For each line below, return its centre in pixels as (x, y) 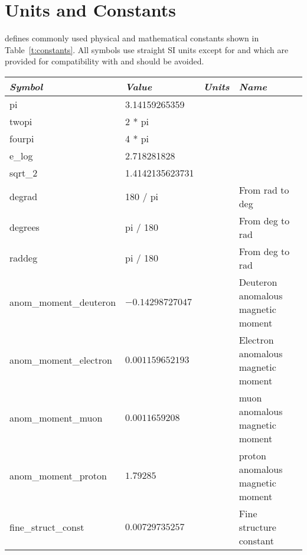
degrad (24, 197)
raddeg (24, 258)
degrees (25, 227)
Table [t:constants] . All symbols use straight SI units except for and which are (147, 49)
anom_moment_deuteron (63, 302)
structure (257, 527)
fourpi (22, 138)
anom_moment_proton (58, 476)
